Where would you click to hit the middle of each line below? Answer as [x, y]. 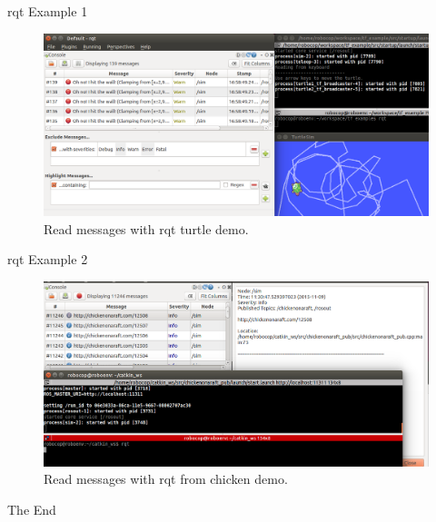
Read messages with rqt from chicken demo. [166, 479]
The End [32, 509]
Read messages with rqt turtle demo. [146, 228]
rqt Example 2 [48, 259]
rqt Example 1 [48, 11]
